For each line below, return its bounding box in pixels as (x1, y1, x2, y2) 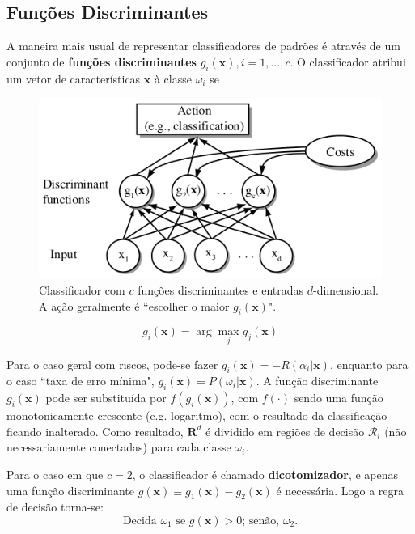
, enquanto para (329, 355, 409, 372)
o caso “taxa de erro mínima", (6, 372, 155, 389)
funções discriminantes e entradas (138, 281, 304, 298)
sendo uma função (294, 389, 383, 406)
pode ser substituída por (45, 389, 167, 406)
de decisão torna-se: (6, 498, 104, 515)
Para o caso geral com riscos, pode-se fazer (6, 355, 218, 372)
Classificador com (39, 281, 125, 298)
